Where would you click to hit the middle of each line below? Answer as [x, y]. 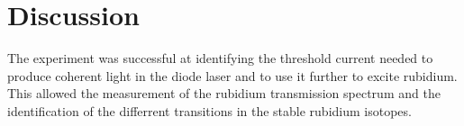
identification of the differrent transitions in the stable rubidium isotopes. [209, 110]
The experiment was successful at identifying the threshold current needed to [220, 58]
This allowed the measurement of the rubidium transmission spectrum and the [224, 93]
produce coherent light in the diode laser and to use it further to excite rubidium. [232, 75]
